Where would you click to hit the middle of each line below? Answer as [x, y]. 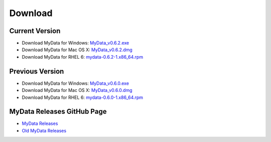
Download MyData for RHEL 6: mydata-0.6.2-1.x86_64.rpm [82, 57]
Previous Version [37, 71]
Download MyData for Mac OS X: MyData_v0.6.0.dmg [77, 90]
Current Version [35, 31]
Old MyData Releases [44, 130]
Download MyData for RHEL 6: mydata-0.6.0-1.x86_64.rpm [82, 97]
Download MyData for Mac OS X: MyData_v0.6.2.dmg [77, 50]
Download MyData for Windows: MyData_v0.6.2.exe [76, 43]
